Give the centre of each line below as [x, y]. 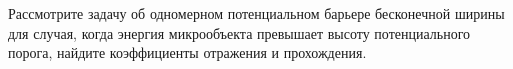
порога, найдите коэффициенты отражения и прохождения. [187, 52]
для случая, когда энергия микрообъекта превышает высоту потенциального [239, 32]
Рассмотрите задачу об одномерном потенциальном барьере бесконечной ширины [256, 13]
